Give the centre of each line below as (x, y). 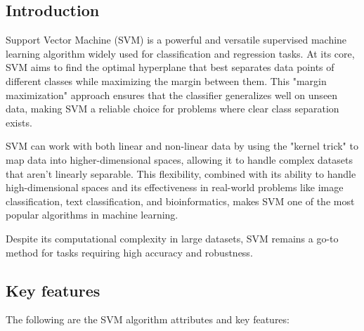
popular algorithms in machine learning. (92, 215)
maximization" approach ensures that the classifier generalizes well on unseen (172, 95)
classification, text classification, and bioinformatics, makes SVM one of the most (180, 201)
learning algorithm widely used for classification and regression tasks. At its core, (180, 53)
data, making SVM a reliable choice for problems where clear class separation (173, 109)
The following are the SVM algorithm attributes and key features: (148, 319)
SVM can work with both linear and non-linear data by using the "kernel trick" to (182, 146)
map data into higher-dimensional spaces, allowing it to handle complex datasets (179, 159)
